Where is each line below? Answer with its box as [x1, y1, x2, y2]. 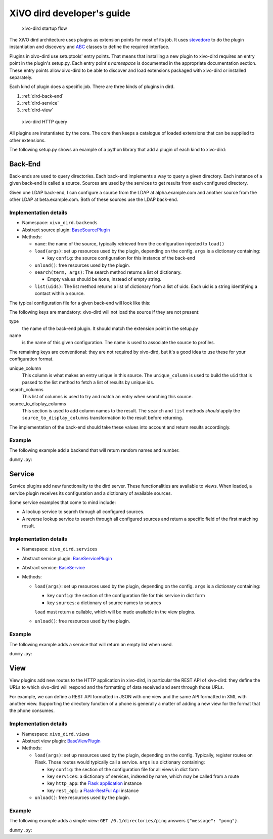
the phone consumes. [9, 707, 55, 714]
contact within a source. [34, 290, 85, 297]
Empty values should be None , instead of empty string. [47, 276, 162, 282]
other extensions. [9, 137, 46, 143]
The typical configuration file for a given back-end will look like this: [9, 300, 151, 306]
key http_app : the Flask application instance [47, 780, 142, 786]
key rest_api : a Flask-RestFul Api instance [47, 787, 139, 793]
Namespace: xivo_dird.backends [22, 220, 98, 226]
